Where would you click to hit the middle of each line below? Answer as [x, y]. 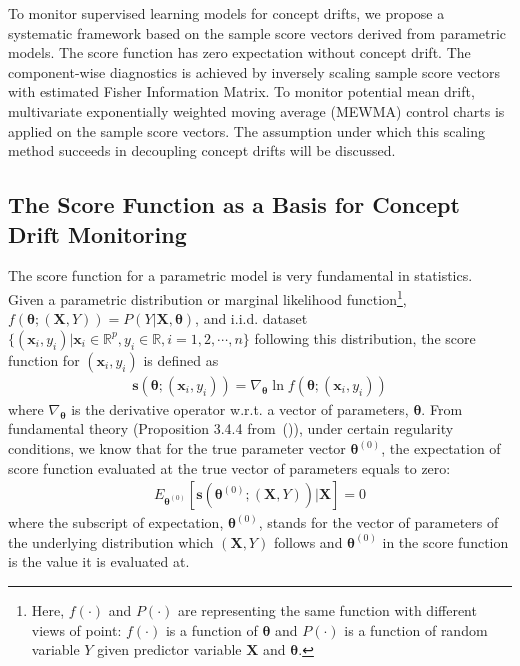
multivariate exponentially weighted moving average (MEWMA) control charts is [256, 110]
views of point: [76, 629]
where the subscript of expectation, [116, 522]
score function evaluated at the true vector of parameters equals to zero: [229, 467]
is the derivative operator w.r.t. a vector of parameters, [240, 408]
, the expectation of [441, 448]
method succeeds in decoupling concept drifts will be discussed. [202, 150]
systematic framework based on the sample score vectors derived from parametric [257, 32]
